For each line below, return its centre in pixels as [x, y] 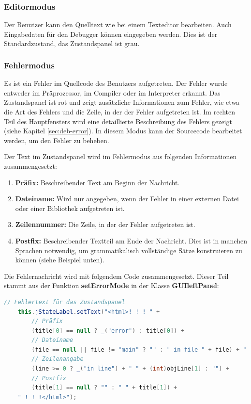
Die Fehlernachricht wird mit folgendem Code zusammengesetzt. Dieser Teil [116, 276]
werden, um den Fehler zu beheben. [57, 140]
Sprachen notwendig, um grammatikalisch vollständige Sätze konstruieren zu [129, 250]
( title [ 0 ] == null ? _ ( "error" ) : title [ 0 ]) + [108, 331]
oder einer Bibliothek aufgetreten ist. [70, 208]
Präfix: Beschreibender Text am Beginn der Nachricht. [97, 182]
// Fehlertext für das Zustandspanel [65, 302]
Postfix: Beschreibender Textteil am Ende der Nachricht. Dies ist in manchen [131, 240]
